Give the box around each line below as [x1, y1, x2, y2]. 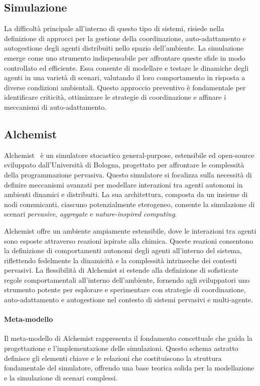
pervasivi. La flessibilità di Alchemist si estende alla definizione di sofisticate [4, 265, 238, 275]
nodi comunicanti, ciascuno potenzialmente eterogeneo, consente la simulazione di [4, 199, 255, 209]
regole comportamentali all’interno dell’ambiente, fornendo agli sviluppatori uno [4, 274, 250, 285]
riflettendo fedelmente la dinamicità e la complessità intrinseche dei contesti [4, 255, 237, 265]
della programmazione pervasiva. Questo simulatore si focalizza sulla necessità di [4, 169, 252, 179]
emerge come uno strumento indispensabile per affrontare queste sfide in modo [4, 52, 245, 63]
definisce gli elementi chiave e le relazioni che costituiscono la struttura [4, 352, 222, 363]
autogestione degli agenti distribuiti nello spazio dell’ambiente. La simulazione [4, 43, 244, 53]
